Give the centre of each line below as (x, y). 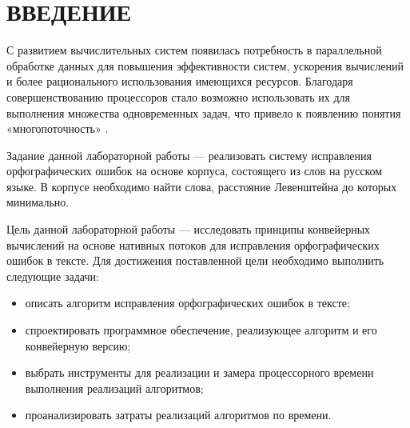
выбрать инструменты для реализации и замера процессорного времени (199, 372)
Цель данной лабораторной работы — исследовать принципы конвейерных (189, 229)
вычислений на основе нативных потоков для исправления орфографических (193, 244)
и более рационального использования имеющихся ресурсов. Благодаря (180, 81)
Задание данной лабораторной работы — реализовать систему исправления (189, 155)
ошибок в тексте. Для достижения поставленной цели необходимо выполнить (195, 260)
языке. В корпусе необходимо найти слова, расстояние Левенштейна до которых (202, 186)
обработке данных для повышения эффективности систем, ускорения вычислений (205, 65)
